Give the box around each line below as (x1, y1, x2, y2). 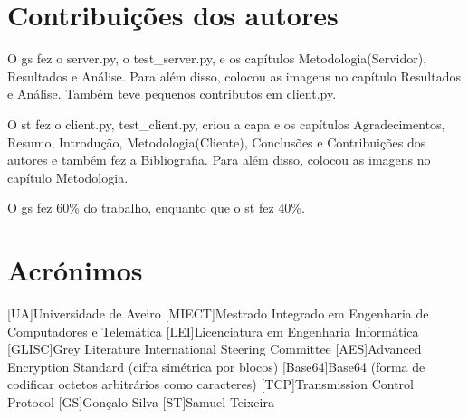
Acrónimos (7, 252, 143, 289)
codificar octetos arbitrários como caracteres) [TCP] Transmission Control (7, 375, 414, 394)
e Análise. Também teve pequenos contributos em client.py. (7, 84, 337, 103)
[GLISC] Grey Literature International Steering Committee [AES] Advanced (7, 339, 422, 358)
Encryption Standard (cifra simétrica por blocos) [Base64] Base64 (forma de (7, 356, 425, 375)
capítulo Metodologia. (7, 167, 129, 186)
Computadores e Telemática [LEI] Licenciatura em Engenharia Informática (7, 321, 419, 340)
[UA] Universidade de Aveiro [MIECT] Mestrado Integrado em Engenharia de (7, 304, 429, 322)
